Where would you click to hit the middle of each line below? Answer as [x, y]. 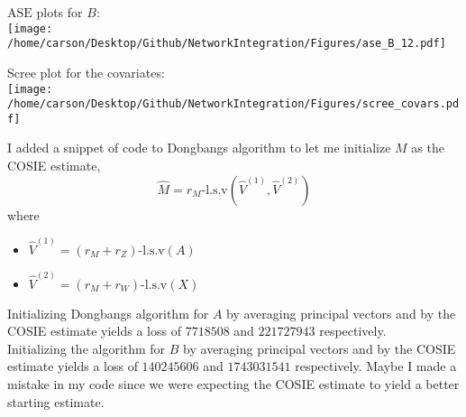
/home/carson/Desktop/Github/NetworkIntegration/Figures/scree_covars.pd [233, 104]
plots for [59, 12]
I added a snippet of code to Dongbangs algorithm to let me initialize [199, 148]
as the [428, 148]
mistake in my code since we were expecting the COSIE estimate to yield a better [233, 383]
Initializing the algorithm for [87, 348]
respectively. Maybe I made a [376, 366]
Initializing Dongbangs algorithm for [108, 313]
